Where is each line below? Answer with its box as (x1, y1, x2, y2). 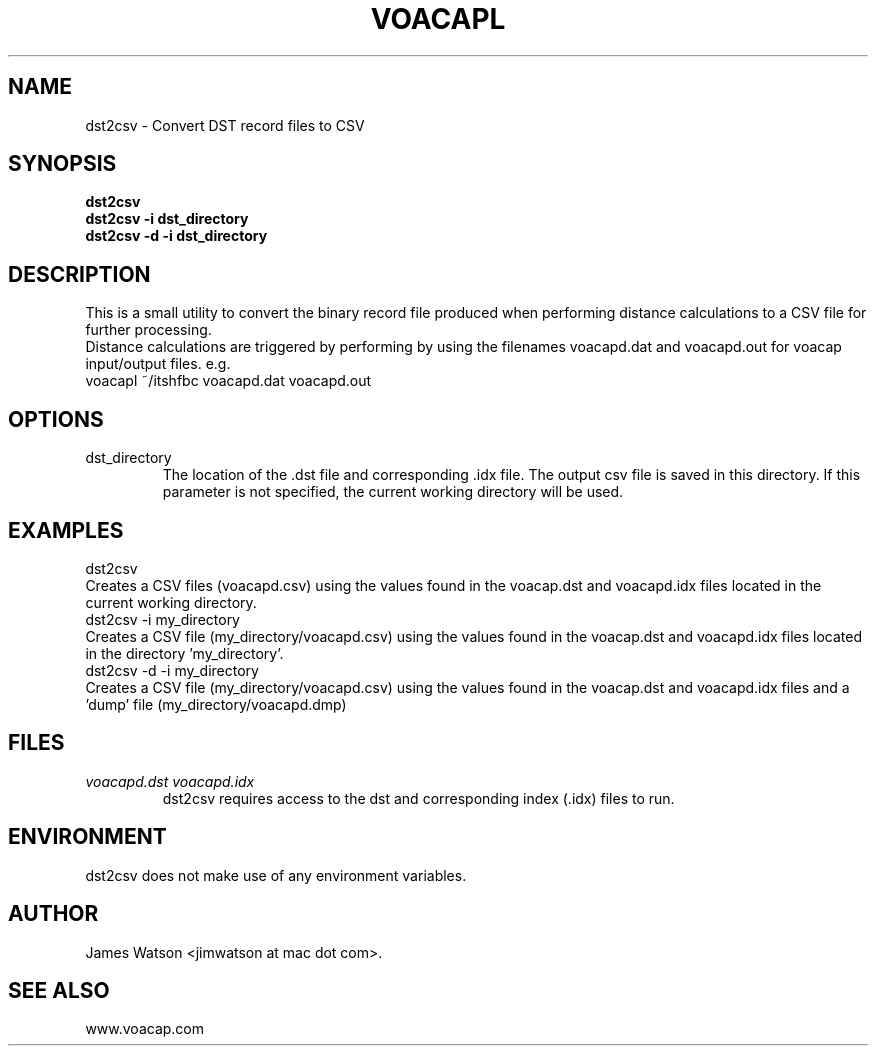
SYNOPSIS (8, 151, 117, 177)
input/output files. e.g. (85, 355, 231, 373)
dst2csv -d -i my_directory (85, 661, 259, 679)
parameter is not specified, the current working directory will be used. (162, 483, 624, 501)
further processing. (85, 321, 212, 339)
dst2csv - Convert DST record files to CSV (85, 116, 365, 134)
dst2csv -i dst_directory (85, 210, 249, 228)
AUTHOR (8, 901, 99, 927)
